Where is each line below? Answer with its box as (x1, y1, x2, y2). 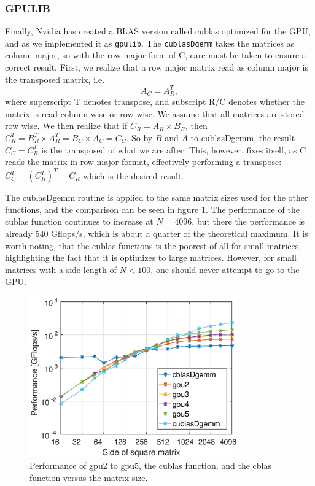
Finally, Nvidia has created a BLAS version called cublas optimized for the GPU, (5, 25, 311, 37)
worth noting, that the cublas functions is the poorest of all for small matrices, (5, 239, 301, 252)
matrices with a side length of (5, 263, 117, 276)
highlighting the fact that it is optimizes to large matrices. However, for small (5, 251, 297, 264)
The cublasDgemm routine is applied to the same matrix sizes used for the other (5, 191, 308, 204)
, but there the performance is (192, 215, 305, 228)
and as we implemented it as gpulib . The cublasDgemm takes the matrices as (5, 36, 295, 49)
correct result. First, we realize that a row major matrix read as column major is (5, 61, 308, 74)
